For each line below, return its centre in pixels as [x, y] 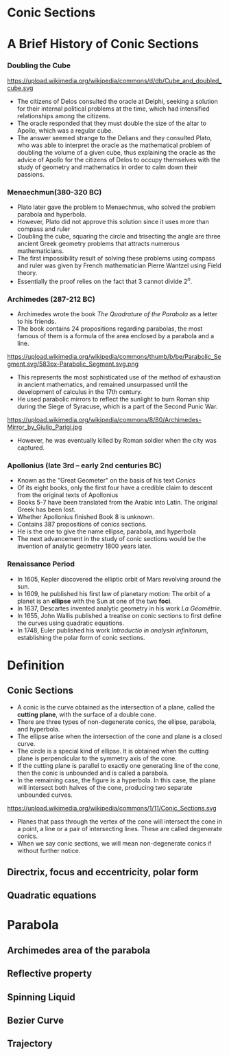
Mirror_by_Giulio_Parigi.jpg [45, 427]
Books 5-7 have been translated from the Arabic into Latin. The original [117, 503]
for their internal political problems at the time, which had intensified [113, 109]
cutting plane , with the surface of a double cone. [86, 714]
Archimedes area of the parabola [79, 950]
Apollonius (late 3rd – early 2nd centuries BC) [85, 465]
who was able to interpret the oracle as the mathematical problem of [113, 145]
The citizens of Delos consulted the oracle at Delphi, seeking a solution [117, 101]
